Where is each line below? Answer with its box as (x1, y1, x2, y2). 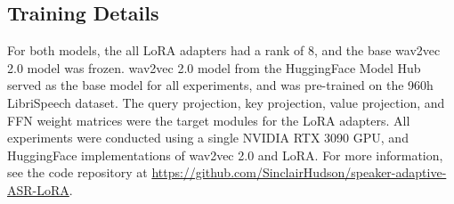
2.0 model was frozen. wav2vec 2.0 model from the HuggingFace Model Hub (7, 58, 421, 77)
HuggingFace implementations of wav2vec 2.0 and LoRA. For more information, (7, 145, 443, 164)
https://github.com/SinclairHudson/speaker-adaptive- (151, 163, 447, 182)
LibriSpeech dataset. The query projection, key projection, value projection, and (7, 93, 445, 111)
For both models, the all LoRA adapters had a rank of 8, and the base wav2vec (7, 41, 441, 60)
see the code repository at (7, 163, 148, 182)
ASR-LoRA (7, 180, 69, 199)
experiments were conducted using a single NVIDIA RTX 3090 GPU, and (7, 128, 409, 147)
